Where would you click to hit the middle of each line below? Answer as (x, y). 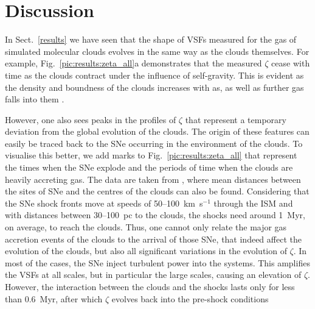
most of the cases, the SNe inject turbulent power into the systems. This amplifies (157, 262)
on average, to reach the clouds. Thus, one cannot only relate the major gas (146, 227)
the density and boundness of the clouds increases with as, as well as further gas (154, 87)
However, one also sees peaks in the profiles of (91, 119)
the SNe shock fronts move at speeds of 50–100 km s (104, 203)
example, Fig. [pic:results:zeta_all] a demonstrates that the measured (133, 63)
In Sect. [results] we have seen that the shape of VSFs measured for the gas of (151, 39)
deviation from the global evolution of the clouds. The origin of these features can (157, 131)
